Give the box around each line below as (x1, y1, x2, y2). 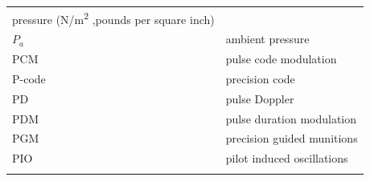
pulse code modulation (225, 50, 337, 67)
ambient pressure (225, 30, 310, 47)
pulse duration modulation (225, 110, 357, 127)
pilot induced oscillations (225, 150, 348, 167)
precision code (225, 70, 295, 86)
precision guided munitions (225, 130, 358, 147)
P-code (12, 70, 46, 86)
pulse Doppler (225, 90, 294, 107)
